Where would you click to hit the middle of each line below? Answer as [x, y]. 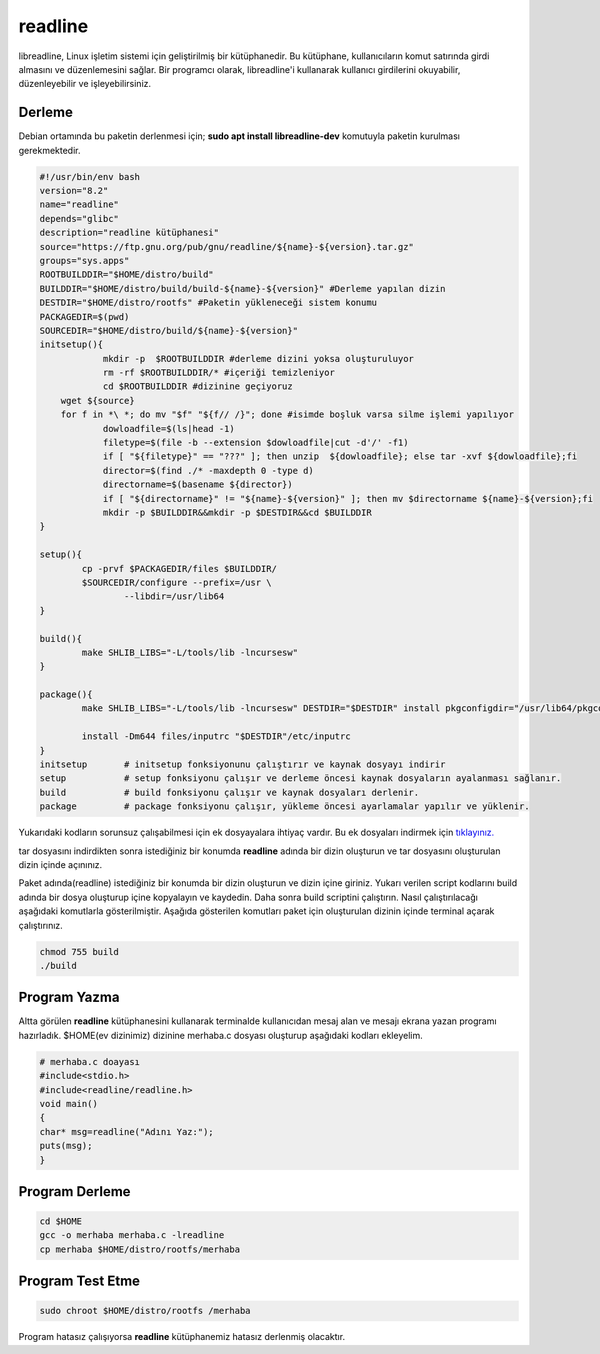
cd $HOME [61, 1221]
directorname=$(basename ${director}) [198, 484]
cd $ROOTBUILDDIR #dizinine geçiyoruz [198, 386]
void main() [69, 1103]
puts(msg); [66, 1146]
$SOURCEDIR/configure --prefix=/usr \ [176, 582]
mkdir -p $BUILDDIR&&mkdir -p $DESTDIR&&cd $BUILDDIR [237, 512]
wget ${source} [97, 400]
